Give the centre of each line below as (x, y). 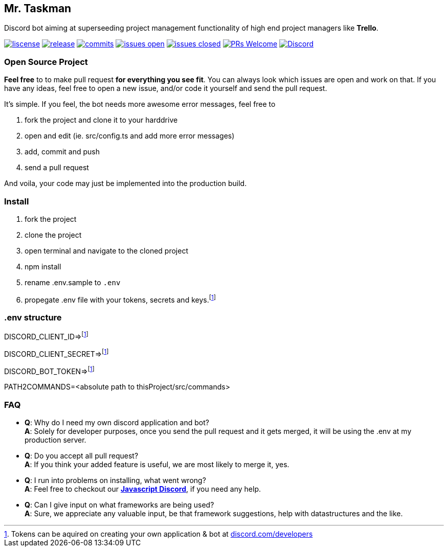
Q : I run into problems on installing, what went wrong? (115, 480)
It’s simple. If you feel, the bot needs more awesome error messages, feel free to (140, 104)
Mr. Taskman (38, 8)
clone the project (53, 235)
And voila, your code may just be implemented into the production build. (126, 183)
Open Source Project (46, 62)
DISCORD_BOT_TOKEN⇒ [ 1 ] (49, 370)
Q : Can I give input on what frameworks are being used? (119, 505)
